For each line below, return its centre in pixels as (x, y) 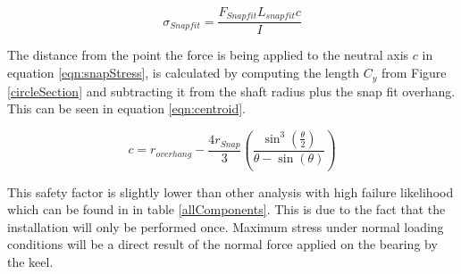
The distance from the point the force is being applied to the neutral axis (208, 55)
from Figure (414, 73)
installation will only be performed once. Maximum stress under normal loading (226, 226)
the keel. (30, 262)
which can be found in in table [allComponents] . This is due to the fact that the (226, 209)
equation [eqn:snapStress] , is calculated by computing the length (183, 73)
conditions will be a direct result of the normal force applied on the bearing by (222, 244)
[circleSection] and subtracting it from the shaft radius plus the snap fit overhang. (231, 91)
